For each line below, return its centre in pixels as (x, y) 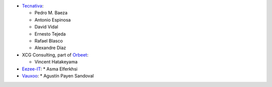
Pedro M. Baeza (51, 13)
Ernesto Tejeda (50, 34)
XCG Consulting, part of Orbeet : (55, 54)
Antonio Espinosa (53, 19)
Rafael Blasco (49, 40)
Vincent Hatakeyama (56, 62)
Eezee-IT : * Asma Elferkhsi (50, 69)
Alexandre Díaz (50, 48)
